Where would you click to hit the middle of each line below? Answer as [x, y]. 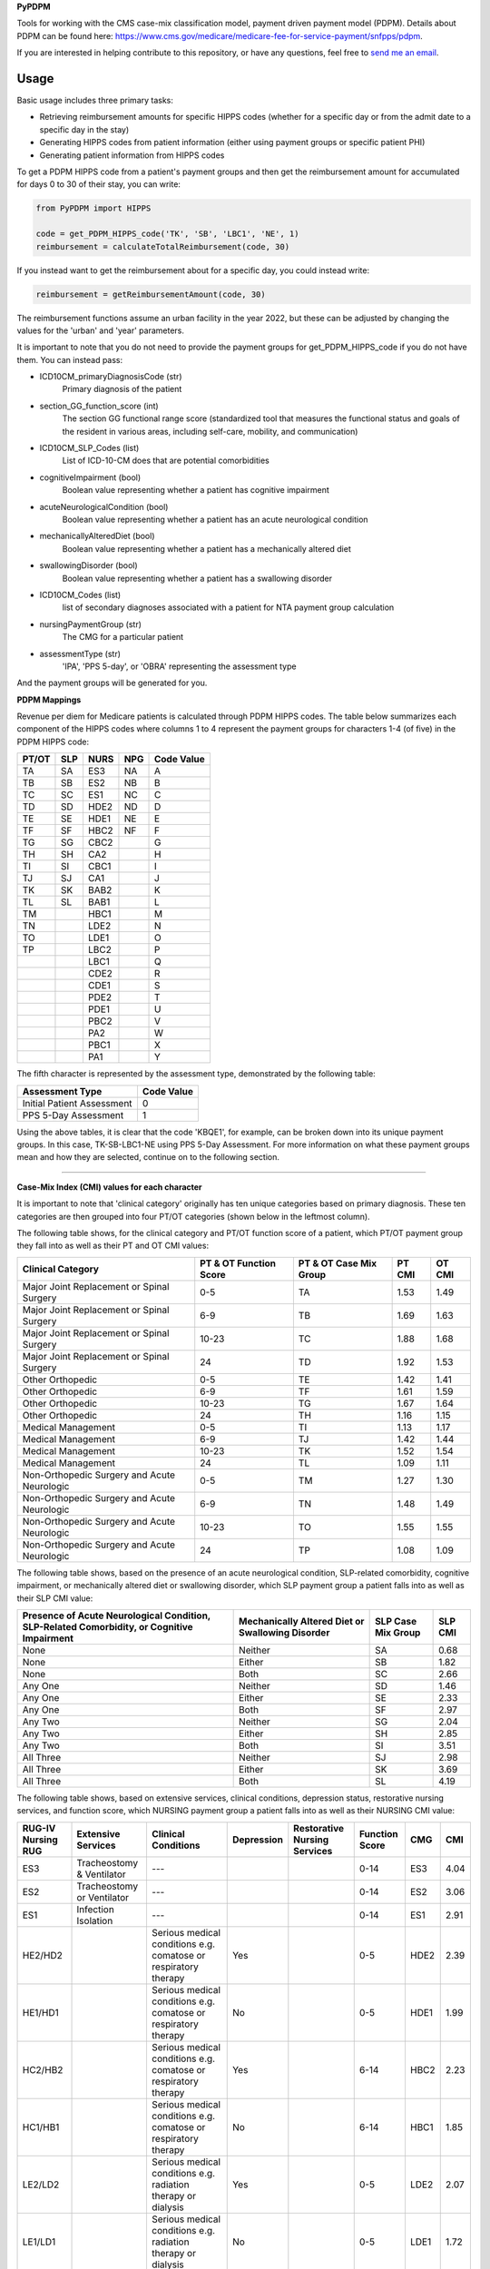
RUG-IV [39, 1828]
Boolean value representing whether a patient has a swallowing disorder [197, 578]
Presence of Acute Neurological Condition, [116, 1616]
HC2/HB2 [43, 2069]
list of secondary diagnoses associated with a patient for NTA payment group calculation [228, 607]
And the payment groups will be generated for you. [112, 683]
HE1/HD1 [40, 2012]
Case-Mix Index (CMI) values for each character [110, 1187]
